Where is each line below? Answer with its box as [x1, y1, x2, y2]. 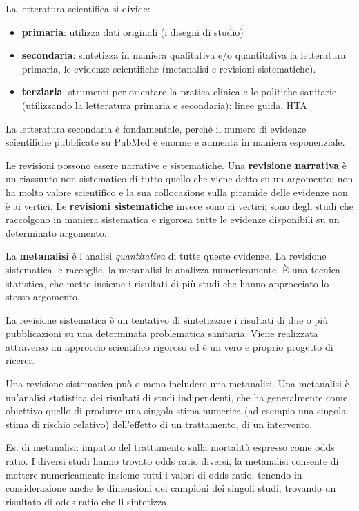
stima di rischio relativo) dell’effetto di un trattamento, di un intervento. [6, 416, 313, 431]
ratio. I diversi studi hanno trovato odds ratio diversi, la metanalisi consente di [6, 454, 339, 468]
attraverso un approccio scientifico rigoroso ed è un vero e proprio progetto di [6, 339, 333, 354]
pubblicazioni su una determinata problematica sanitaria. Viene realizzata [6, 326, 318, 340]
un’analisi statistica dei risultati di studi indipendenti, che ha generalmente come [6, 389, 348, 404]
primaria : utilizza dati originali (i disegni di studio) [21, 24, 244, 39]
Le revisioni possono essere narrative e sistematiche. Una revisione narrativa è [6, 157, 347, 172]
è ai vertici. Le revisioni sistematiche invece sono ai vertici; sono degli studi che [6, 198, 353, 213]
